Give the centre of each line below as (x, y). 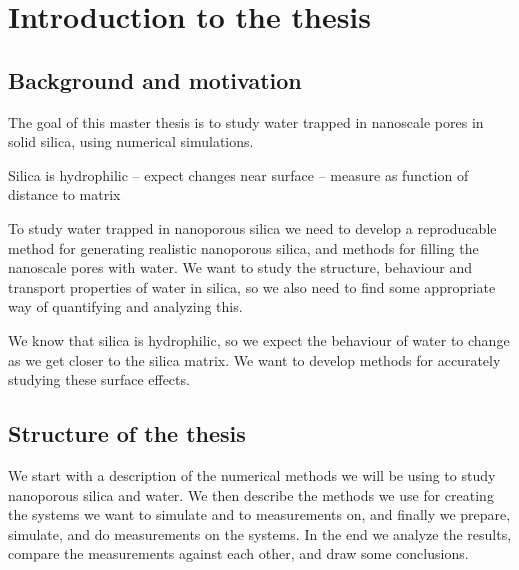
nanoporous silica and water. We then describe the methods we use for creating (251, 494)
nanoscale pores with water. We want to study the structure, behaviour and (240, 267)
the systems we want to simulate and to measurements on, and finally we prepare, (259, 514)
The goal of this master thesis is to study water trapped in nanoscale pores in (246, 121)
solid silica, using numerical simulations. (131, 141)
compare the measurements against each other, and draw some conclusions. (238, 553)
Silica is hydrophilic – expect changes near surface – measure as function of (238, 174)
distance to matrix (64, 194)
